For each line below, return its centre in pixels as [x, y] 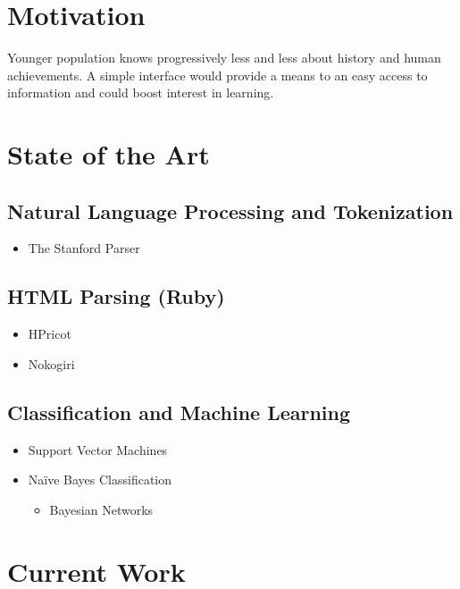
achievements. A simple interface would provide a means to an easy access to [217, 75]
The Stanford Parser [84, 248]
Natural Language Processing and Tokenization [230, 210]
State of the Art [109, 154]
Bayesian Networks [101, 509]
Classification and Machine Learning [179, 412]
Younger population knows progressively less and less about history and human [224, 58]
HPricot [50, 334]
